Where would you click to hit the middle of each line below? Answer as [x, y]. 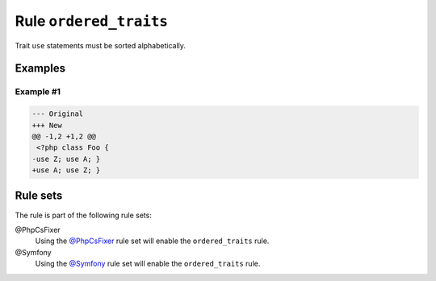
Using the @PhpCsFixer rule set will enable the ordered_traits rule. [152, 241]
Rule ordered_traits [92, 21]
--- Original [58, 114]
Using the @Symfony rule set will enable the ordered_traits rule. [148, 264]
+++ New [47, 125]
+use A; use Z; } [66, 170]
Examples [40, 68]
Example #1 [38, 92]
